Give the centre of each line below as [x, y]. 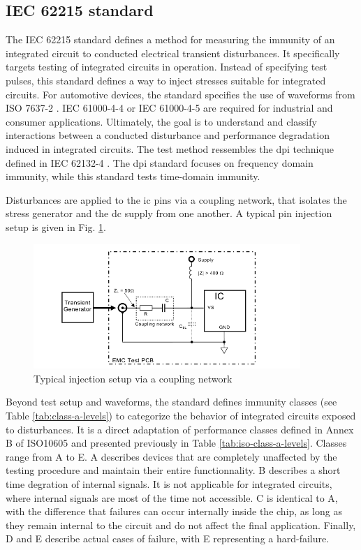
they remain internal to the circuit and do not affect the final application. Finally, [181, 525]
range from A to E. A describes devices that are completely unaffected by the [171, 456]
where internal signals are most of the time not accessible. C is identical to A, [172, 497]
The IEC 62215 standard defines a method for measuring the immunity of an [170, 39]
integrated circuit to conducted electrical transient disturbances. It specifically [173, 53]
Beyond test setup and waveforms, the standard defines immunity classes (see [171, 402]
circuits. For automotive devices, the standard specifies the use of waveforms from [180, 94]
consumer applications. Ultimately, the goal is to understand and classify [161, 121]
